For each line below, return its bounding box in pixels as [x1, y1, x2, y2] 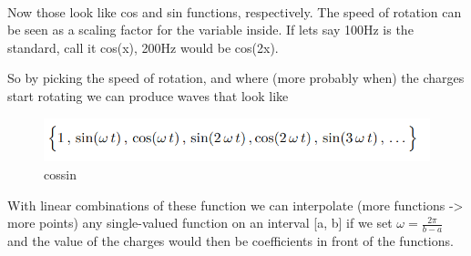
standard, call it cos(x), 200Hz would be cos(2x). [7, 37, 279, 56]
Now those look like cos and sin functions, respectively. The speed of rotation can [7, 2, 462, 21]
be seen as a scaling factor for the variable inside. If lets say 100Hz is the [7, 20, 414, 39]
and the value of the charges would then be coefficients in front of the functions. [7, 230, 454, 250]
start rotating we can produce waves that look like [7, 86, 289, 105]
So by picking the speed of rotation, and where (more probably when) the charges [7, 68, 465, 87]
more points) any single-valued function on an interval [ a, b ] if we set [7, 213, 393, 232]
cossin [44, 164, 77, 183]
